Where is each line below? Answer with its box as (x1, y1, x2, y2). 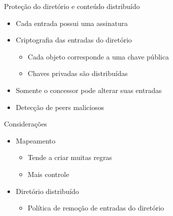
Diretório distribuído (15, 185, 79, 196)
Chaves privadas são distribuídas (27, 68, 128, 78)
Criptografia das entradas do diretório (15, 34, 132, 45)
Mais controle (27, 168, 69, 179)
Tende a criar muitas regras (27, 152, 112, 162)
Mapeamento (15, 135, 55, 145)
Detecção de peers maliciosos (15, 101, 104, 112)
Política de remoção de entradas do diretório (27, 202, 164, 213)
